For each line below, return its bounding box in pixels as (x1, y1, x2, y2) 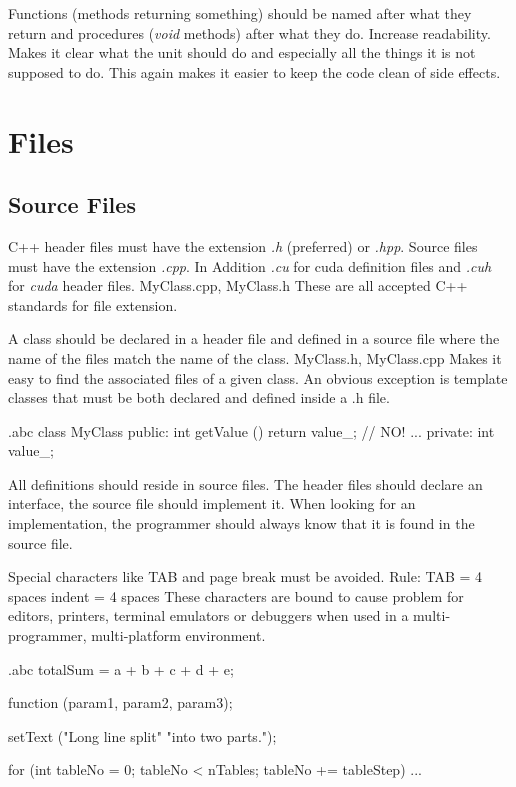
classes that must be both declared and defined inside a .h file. (8, 387, 390, 408)
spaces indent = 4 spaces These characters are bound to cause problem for (8, 585, 464, 606)
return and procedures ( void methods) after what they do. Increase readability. (8, 22, 491, 43)
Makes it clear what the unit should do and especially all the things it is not (8, 42, 476, 63)
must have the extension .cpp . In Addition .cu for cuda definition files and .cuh (8, 255, 492, 276)
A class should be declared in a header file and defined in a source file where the (8, 328, 500, 349)
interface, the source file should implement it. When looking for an (8, 493, 416, 514)
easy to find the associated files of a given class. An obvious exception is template (8, 367, 508, 388)
